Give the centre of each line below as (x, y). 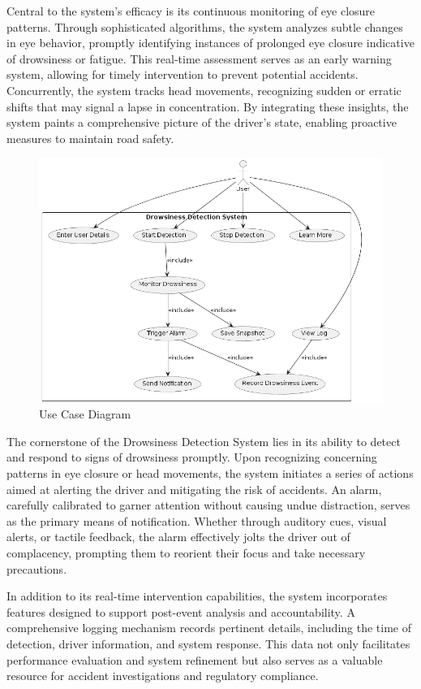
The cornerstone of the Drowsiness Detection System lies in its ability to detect (204, 441)
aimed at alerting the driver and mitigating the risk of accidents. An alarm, (194, 489)
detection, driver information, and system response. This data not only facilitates (208, 644)
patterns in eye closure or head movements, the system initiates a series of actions (210, 473)
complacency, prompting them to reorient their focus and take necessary (186, 553)
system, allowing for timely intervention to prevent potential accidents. (183, 74)
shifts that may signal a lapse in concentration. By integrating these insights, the (208, 106)
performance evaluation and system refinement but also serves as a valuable (195, 659)
